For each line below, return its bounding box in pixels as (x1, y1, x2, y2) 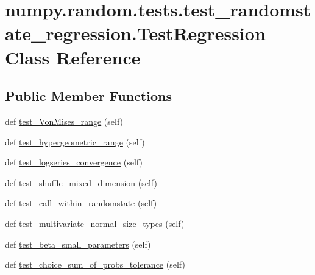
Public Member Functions (5, 86, 172, 105)
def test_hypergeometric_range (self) (5, 135, 145, 148)
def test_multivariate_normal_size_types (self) (5, 217, 185, 229)
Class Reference (5, 44, 141, 69)
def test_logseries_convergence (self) (5, 156, 143, 169)
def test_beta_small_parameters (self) (5, 237, 151, 250)
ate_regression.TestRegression (5, 21, 266, 46)
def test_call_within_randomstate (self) (5, 197, 157, 209)
